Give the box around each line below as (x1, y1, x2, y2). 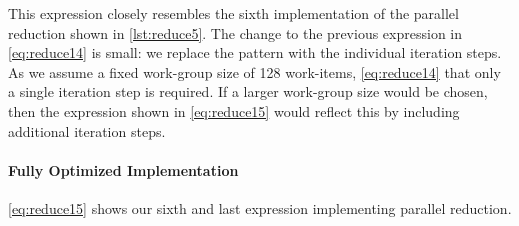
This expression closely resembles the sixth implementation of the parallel (8, 3, 459, 23)
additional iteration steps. (8, 120, 166, 141)
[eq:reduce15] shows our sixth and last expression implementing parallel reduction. (8, 197, 512, 218)
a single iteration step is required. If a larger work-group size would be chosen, (8, 81, 488, 102)
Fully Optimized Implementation (8, 159, 239, 180)
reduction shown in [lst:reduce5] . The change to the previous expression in (8, 22, 462, 43)
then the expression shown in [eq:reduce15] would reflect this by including (8, 100, 460, 121)
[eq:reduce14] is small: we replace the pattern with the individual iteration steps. (8, 42, 502, 63)
